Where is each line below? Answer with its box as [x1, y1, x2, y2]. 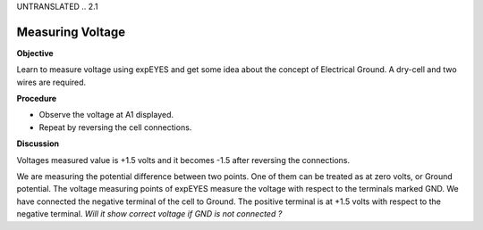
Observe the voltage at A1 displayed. [38, 110, 174, 120]
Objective [16, 47, 54, 58]
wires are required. [16, 77, 87, 87]
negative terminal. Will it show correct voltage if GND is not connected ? [16, 209, 283, 219]
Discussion [16, 138, 60, 149]
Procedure [16, 94, 57, 104]
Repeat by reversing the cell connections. [38, 121, 192, 133]
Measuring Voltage [16, 24, 125, 39]
